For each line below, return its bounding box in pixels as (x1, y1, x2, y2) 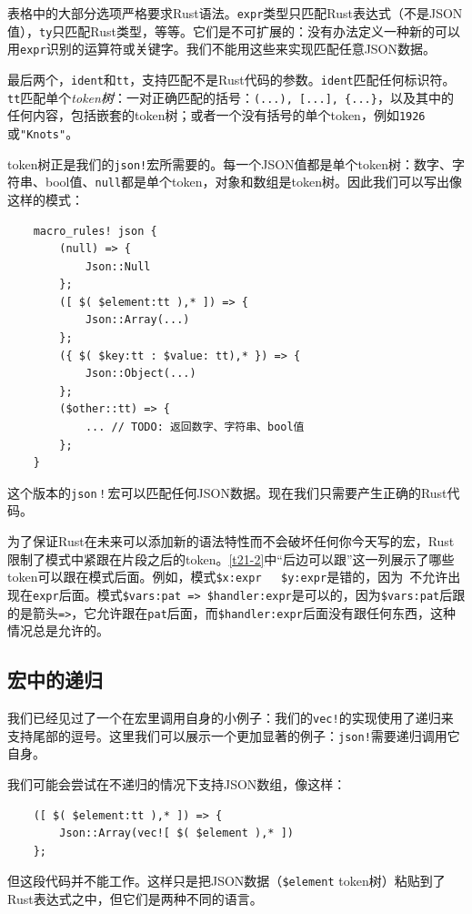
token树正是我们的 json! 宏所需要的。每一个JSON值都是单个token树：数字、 (7, 154, 453, 173)
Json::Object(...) (85, 367, 196, 381)
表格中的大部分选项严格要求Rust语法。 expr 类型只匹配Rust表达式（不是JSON (7, 4, 463, 22)
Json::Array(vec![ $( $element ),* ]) (59, 827, 294, 840)
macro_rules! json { (33, 224, 157, 238)
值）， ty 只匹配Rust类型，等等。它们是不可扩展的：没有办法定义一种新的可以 (7, 21, 460, 40)
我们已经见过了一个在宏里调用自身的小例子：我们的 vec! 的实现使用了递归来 (7, 708, 454, 727)
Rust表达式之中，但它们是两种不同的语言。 (7, 889, 263, 908)
